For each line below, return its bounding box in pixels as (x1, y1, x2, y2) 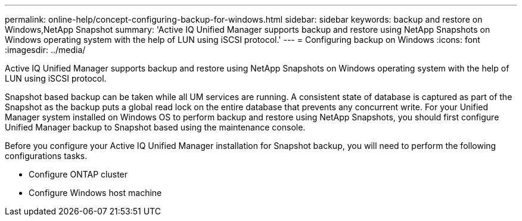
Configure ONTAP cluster (29, 169, 128, 179)
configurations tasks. (5, 151, 88, 161)
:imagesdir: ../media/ (5, 45, 86, 55)
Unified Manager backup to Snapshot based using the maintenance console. (5, 122, 306, 132)
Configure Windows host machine (29, 188, 162, 198)
